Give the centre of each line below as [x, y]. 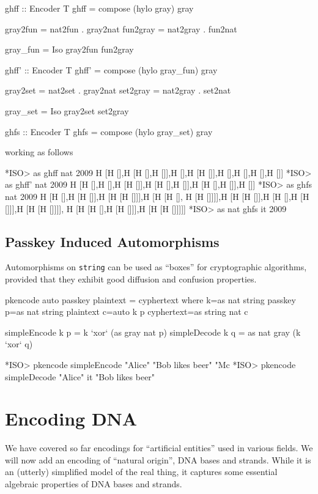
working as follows [39, 152]
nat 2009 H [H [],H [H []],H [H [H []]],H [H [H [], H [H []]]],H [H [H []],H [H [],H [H [157, 196]
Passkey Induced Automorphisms [112, 241]
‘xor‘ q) [19, 344]
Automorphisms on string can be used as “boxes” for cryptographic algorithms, [156, 267]
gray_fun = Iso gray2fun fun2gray [69, 49]
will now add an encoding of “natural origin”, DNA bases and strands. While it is [158, 459]
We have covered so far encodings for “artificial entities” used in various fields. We [159, 448]
